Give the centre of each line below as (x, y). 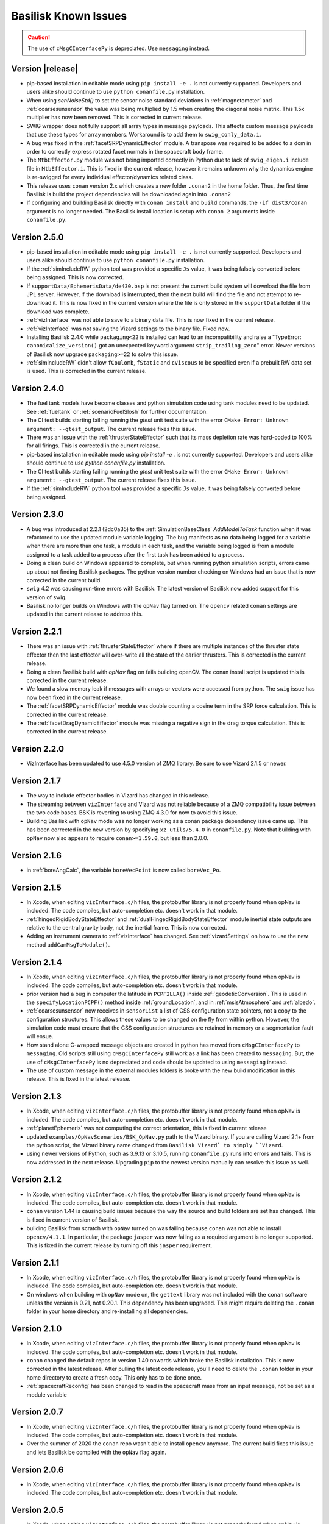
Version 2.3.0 (37, 514)
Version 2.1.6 (37, 856)
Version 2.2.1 (37, 632)
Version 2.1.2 (37, 1180)
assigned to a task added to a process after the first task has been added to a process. (136, 554)
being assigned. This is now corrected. (75, 277)
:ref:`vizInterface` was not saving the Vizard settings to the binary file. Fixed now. (128, 329)
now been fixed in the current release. (74, 697)
